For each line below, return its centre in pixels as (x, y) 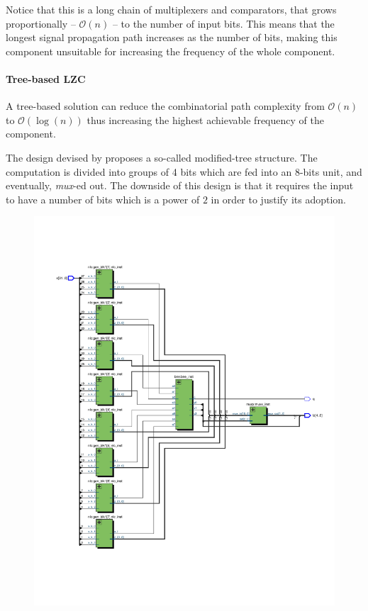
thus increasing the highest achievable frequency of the (205, 119)
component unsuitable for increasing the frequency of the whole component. (171, 51)
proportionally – (41, 23)
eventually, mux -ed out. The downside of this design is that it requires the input (180, 185)
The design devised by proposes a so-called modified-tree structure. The (162, 157)
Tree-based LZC (46, 78)
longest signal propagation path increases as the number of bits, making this (172, 37)
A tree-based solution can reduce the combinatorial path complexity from (165, 106)
